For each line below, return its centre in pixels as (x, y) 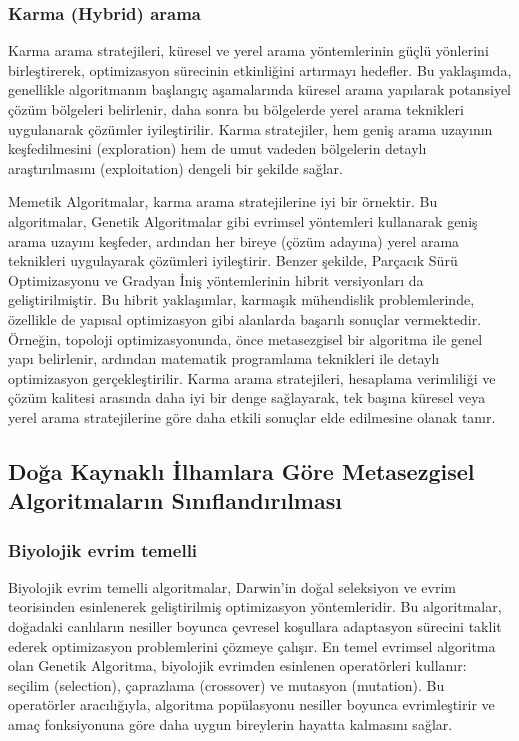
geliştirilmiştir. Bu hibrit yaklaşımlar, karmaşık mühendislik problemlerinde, (241, 299)
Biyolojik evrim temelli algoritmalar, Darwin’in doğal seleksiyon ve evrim (232, 586)
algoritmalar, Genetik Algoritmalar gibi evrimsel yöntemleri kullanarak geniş (243, 220)
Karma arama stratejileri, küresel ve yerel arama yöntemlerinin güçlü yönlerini (248, 50)
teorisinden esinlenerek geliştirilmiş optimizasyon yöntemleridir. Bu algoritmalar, (255, 606)
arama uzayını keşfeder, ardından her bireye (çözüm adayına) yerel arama (234, 240)
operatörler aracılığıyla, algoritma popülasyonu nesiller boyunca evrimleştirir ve (251, 704)
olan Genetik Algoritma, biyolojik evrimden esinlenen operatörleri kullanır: (237, 665)
